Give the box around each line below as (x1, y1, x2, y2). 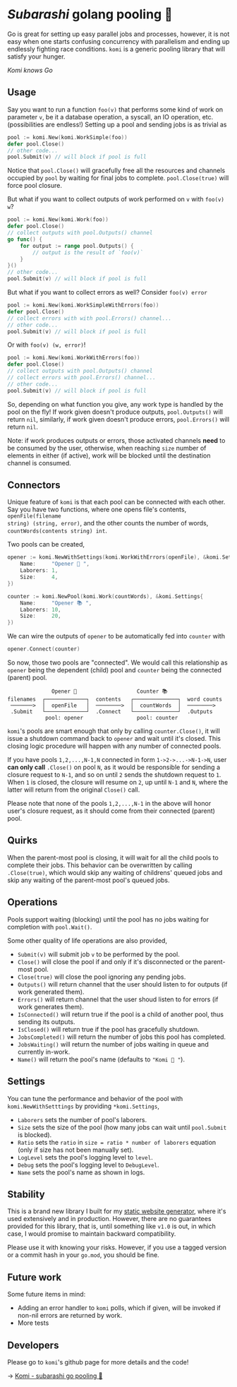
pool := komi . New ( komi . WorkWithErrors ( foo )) (7, 355, 140, 362)
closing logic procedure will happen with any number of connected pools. (7, 742, 221, 751)
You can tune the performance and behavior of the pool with (7, 1094, 183, 1102)
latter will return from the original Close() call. (7, 785, 140, 794)
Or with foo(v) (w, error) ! (7, 340, 86, 349)
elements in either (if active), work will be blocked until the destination (7, 451, 211, 460)
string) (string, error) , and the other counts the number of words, (7, 519, 209, 528)
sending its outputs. (17, 1017, 75, 1026)
